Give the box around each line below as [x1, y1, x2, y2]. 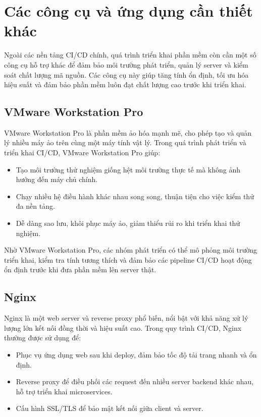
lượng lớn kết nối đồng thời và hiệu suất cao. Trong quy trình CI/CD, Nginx [4, 322, 242, 333]
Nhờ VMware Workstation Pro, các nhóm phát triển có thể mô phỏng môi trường [4, 245, 257, 255]
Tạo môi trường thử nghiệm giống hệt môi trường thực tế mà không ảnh [16, 164, 241, 174]
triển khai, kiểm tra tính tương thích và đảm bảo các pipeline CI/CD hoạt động [4, 254, 252, 265]
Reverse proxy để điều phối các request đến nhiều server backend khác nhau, [16, 376, 254, 387]
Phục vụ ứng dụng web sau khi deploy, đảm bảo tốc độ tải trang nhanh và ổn [16, 349, 257, 360]
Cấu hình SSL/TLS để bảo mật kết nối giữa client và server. [16, 403, 203, 413]
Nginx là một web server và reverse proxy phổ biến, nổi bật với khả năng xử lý [4, 313, 248, 323]
